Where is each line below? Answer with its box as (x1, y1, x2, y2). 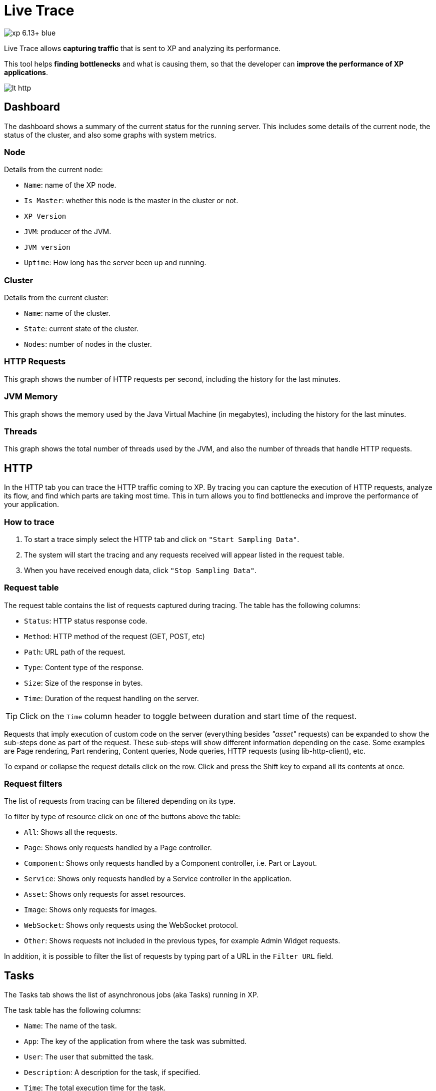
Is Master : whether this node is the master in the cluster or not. (24, 196, 238, 205)
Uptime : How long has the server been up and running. (24, 258, 206, 267)
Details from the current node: (4, 165, 103, 174)
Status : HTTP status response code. (24, 616, 147, 625)
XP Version (24, 212, 66, 221)
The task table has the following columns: (4, 1006, 141, 1015)
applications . (4, 68, 48, 77)
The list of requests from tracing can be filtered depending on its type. (4, 797, 235, 806)
